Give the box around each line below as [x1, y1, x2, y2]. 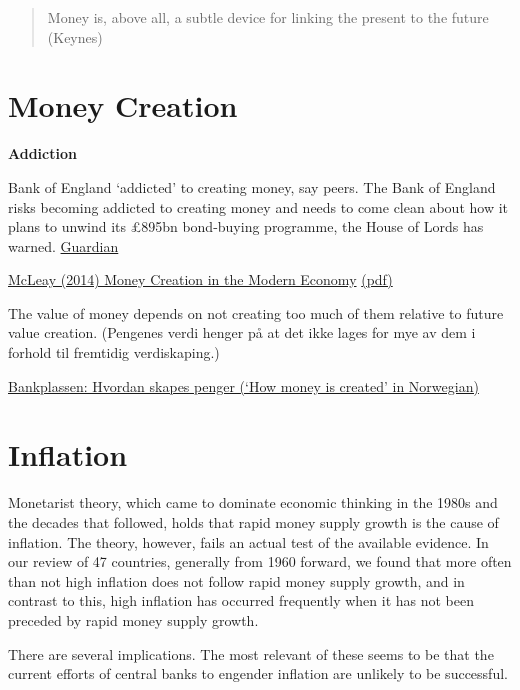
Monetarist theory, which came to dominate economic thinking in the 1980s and [8, 492, 498, 513]
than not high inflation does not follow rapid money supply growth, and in [8, 570, 465, 591]
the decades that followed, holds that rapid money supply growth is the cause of [8, 511, 499, 532]
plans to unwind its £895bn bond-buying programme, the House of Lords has [8, 216, 484, 237]
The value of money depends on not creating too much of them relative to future [8, 302, 504, 323]
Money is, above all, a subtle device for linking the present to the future [47, 7, 489, 27]
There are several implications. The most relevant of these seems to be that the [8, 643, 494, 664]
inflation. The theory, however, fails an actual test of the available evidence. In [8, 531, 489, 552]
